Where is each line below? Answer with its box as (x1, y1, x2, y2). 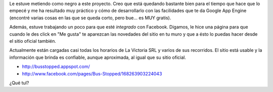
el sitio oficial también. (9, 38, 57, 44)
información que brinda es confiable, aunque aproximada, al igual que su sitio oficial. (9, 54, 187, 60)
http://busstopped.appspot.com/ (22, 63, 90, 70)
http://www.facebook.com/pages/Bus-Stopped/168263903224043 (22, 70, 162, 76)
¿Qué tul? (9, 79, 29, 85)
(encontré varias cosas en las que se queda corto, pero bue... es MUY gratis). (9, 15, 171, 21)
